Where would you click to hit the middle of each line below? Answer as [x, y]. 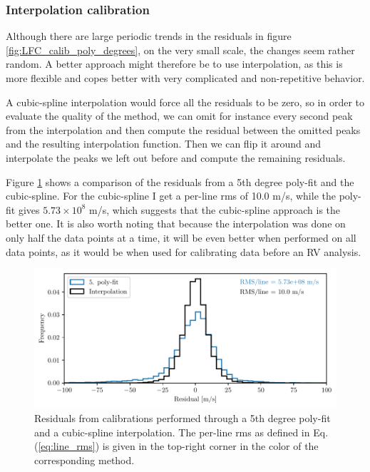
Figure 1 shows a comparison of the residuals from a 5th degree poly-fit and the [180, 181]
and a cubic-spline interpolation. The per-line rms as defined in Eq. [181, 432]
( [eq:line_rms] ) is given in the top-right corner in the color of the [176, 446]
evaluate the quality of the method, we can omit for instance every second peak [179, 116]
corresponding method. [84, 460]
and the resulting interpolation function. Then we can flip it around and [164, 144]
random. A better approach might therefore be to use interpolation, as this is [174, 64]
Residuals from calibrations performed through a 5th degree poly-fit [183, 417]
